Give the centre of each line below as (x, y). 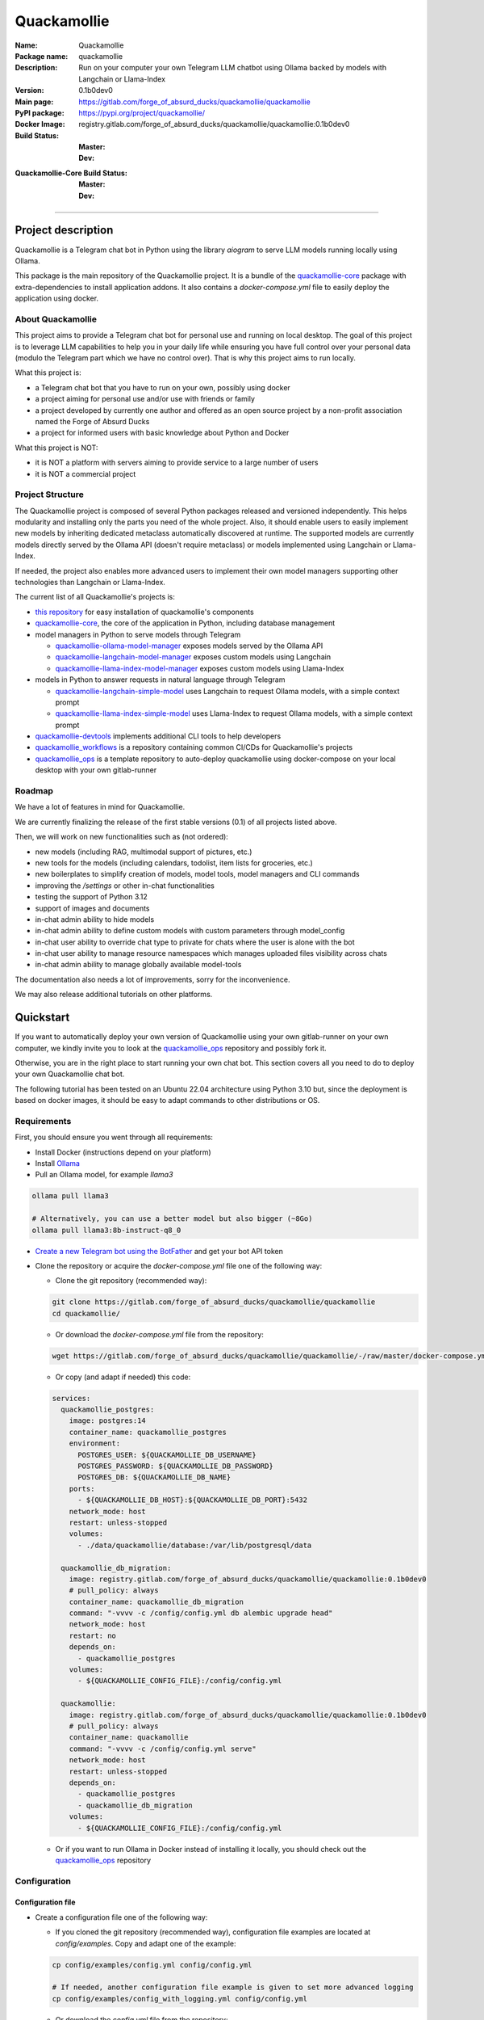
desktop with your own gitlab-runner (96, 770)
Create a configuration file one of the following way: (121, 1917)
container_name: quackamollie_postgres (148, 1432)
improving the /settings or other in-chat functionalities (125, 886)
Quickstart (42, 1018)
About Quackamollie (56, 319)
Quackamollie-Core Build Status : (71, 173)
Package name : (42, 56)
